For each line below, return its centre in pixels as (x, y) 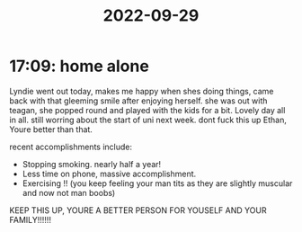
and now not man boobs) (69, 192)
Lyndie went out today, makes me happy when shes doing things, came (142, 91)
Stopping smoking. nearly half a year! (92, 164)
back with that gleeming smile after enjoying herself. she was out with (138, 101)
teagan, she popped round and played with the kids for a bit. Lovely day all (147, 110)
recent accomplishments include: (71, 147)
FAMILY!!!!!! (31, 219)
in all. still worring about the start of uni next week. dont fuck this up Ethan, (148, 120)
